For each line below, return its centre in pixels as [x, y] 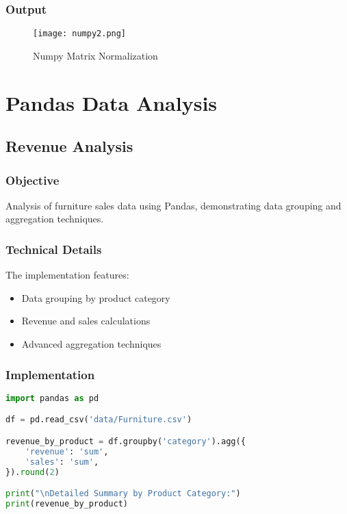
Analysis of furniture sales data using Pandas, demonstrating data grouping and [173, 205]
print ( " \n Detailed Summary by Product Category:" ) [123, 494]
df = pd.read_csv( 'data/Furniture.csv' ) [99, 420]
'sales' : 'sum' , [62, 462]
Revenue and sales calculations [86, 321]
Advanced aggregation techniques [91, 344]
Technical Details [54, 249]
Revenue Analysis [69, 146]
